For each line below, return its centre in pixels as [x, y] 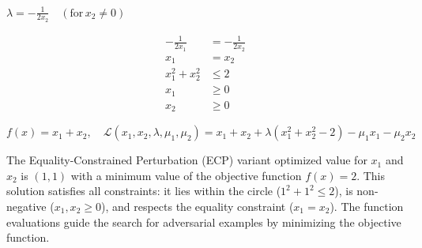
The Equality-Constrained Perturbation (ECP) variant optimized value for [187, 160]
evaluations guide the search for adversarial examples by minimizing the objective [204, 222]
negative [26, 207]
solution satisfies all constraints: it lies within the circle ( [144, 191]
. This [371, 175]
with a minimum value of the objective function [186, 175]
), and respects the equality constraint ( [197, 207]
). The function [367, 207]
